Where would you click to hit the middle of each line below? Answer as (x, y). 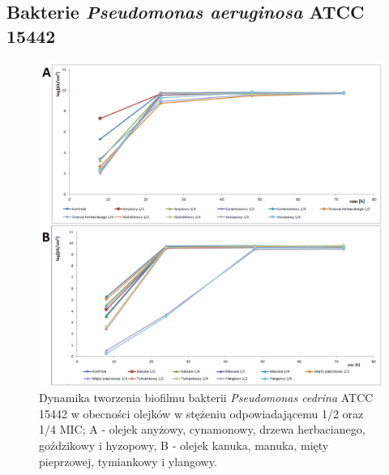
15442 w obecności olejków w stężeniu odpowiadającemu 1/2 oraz (201, 413)
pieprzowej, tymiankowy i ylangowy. (128, 461)
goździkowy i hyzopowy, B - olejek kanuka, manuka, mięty (184, 445)
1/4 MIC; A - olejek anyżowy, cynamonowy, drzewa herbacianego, (202, 429)
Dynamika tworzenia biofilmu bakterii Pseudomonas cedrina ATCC (206, 398)
